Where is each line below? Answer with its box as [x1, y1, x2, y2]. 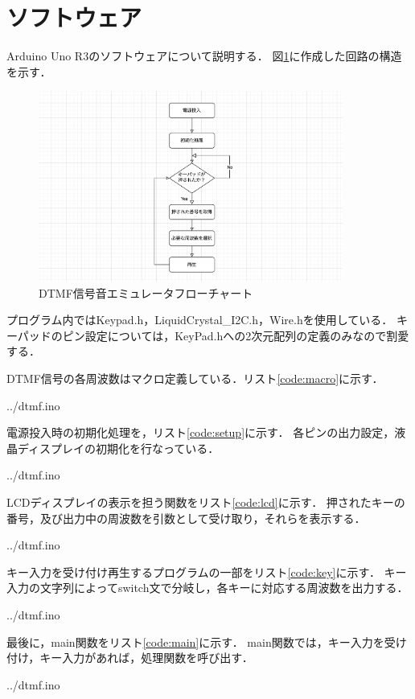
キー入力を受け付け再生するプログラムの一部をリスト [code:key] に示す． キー [6, 563, 407, 580]
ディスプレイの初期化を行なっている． [17, 439, 220, 456]
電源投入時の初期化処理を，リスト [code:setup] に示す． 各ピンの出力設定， [6, 424, 395, 441]
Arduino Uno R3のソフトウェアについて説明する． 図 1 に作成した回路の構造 [6, 47, 402, 64]
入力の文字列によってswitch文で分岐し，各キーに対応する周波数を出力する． [6, 579, 409, 596]
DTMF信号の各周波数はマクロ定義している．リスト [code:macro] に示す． [6, 370, 384, 387]
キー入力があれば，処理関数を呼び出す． [39, 649, 253, 666]
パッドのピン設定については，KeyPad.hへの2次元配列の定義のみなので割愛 [17, 327, 409, 343]
